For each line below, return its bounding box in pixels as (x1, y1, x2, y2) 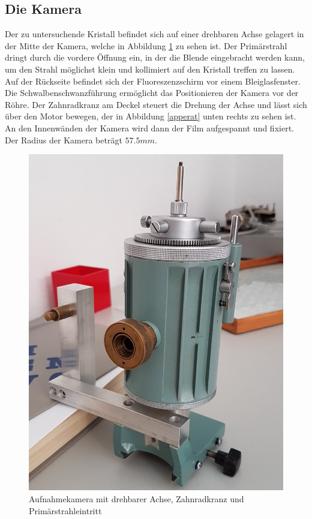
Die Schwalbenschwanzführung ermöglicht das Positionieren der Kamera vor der (5, 86, 299, 99)
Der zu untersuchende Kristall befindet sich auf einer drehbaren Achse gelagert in (5, 28, 304, 40)
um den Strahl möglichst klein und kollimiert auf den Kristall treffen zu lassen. (5, 62, 295, 75)
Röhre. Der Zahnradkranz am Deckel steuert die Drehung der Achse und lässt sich (5, 98, 307, 110)
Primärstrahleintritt (29, 504, 102, 517)
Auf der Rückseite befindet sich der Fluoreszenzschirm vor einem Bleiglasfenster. (5, 74, 301, 87)
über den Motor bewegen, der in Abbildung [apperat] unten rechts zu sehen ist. (5, 110, 296, 122)
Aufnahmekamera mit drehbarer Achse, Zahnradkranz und (29, 492, 244, 505)
